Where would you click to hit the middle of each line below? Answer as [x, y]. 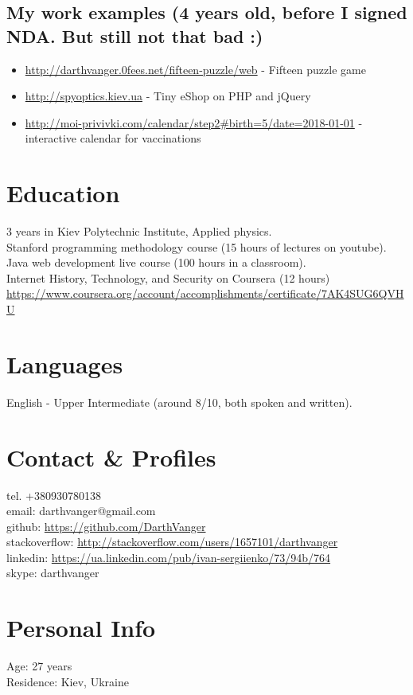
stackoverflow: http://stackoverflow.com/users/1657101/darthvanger [172, 542]
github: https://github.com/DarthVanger [106, 526]
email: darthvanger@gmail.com [81, 511]
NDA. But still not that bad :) [135, 35]
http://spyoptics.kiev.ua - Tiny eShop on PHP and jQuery [168, 96]
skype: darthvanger [53, 573]
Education [63, 193]
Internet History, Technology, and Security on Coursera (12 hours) [168, 277]
